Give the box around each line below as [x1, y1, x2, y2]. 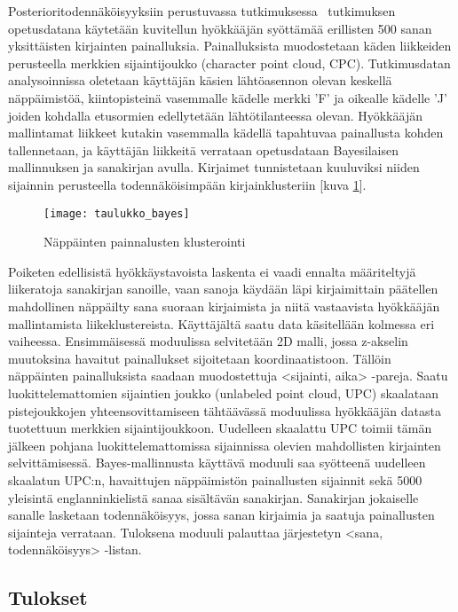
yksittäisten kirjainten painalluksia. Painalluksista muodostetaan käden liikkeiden [8, 36, 452, 55]
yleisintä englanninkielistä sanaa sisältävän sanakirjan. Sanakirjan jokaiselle [8, 488, 419, 506]
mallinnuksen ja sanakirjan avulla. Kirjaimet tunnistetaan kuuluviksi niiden [8, 158, 420, 177]
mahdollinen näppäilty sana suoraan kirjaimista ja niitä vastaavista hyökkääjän [8, 296, 440, 315]
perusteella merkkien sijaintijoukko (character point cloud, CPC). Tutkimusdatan [8, 53, 451, 72]
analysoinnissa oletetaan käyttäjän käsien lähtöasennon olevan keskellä [8, 71, 392, 90]
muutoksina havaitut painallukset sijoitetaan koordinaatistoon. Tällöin [8, 349, 391, 367]
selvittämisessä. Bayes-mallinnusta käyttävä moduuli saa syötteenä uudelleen [8, 453, 426, 472]
